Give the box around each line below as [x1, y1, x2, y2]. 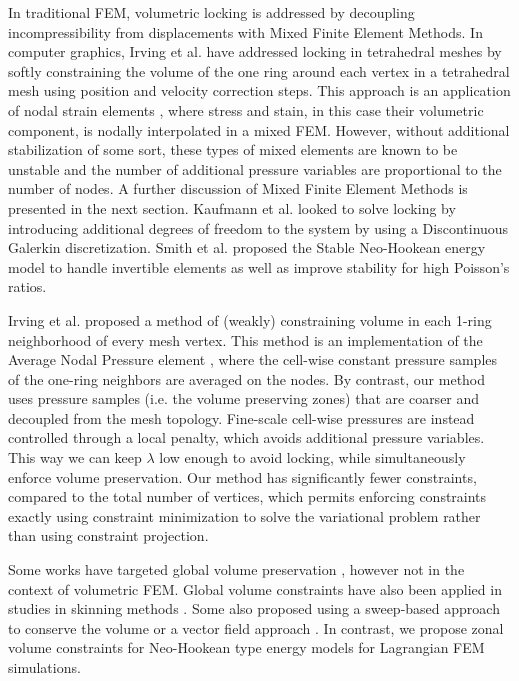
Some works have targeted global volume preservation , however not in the [8, 559, 465, 580]
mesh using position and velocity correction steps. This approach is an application [8, 80, 511, 101]
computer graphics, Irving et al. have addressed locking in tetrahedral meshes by [8, 41, 502, 62]
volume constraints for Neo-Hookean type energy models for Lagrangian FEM [8, 637, 485, 658]
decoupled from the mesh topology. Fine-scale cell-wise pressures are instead [8, 407, 475, 428]
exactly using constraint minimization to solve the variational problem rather [8, 505, 481, 526]
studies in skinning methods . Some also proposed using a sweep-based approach [8, 598, 500, 619]
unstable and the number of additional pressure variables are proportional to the [8, 158, 502, 179]
